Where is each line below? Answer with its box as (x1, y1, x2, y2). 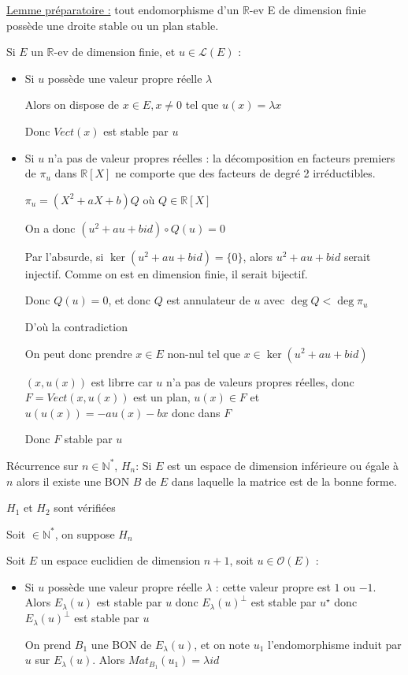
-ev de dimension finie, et (54, 43, 176, 60)
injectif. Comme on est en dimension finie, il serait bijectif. (24, 265, 308, 282)
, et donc (108, 292, 151, 308)
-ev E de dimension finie (249, 2, 366, 17)
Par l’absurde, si (24, 248, 104, 264)
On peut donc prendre (24, 345, 132, 361)
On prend (24, 636, 72, 652)
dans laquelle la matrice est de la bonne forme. (171, 472, 397, 489)
